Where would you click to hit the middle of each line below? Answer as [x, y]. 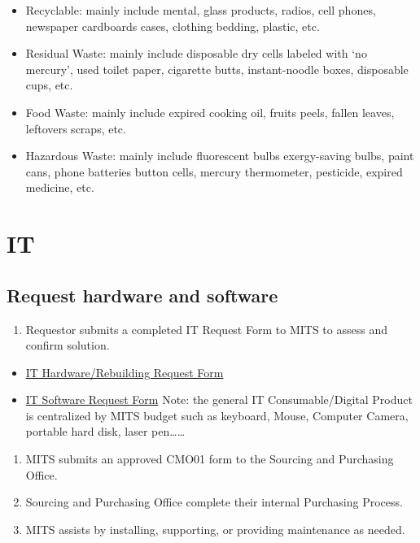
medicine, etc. [60, 187]
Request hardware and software [142, 295]
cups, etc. [49, 85]
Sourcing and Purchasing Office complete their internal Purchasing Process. [214, 502]
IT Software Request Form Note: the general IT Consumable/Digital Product [219, 400]
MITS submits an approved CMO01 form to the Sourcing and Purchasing [210, 459]
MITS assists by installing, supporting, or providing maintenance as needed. [215, 529]
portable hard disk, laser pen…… [105, 431]
